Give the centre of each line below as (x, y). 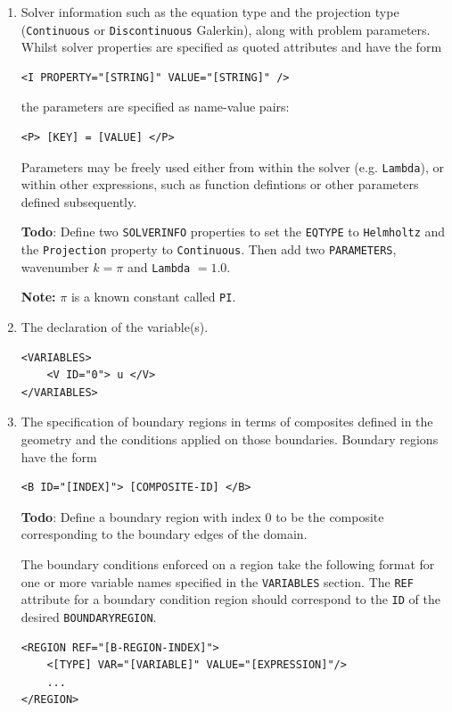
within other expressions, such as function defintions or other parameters (220, 184)
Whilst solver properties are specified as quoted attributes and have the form (231, 47)
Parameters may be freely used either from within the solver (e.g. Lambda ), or (232, 166)
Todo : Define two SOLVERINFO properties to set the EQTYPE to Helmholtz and (233, 232)
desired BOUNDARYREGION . (89, 616)
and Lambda (159, 266)
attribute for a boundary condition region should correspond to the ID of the (230, 599)
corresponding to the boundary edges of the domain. (164, 534)
